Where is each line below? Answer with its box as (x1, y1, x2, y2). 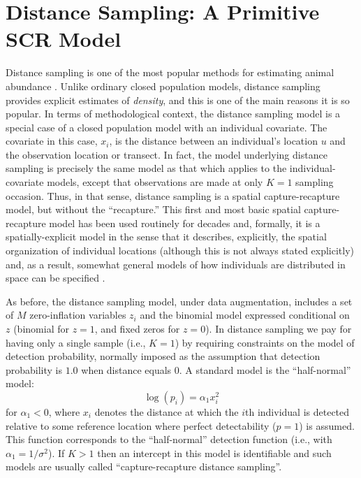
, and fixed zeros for (94, 321, 180, 335)
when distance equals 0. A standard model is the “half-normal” (81, 362, 351, 377)
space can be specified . (6, 270, 105, 285)
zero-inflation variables (29, 307, 126, 322)
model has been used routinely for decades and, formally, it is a (49, 215, 321, 230)
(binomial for (13, 321, 69, 335)
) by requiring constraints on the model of (175, 335, 355, 349)
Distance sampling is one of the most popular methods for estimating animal (6, 65, 334, 80)
